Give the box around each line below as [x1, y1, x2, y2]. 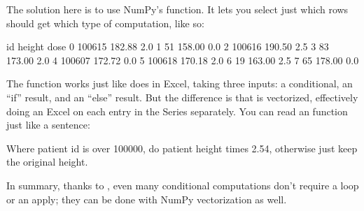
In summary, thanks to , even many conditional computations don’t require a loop [6, 177, 359, 192]
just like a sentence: [6, 117, 90, 132]
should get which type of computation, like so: [6, 15, 204, 30]
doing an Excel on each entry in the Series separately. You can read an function [6, 103, 348, 118]
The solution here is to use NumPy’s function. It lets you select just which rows [6, 2, 349, 16]
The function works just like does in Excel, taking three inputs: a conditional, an [6, 76, 353, 91]
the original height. [6, 154, 88, 169]
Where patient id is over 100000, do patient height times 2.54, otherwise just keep [6, 140, 358, 155]
